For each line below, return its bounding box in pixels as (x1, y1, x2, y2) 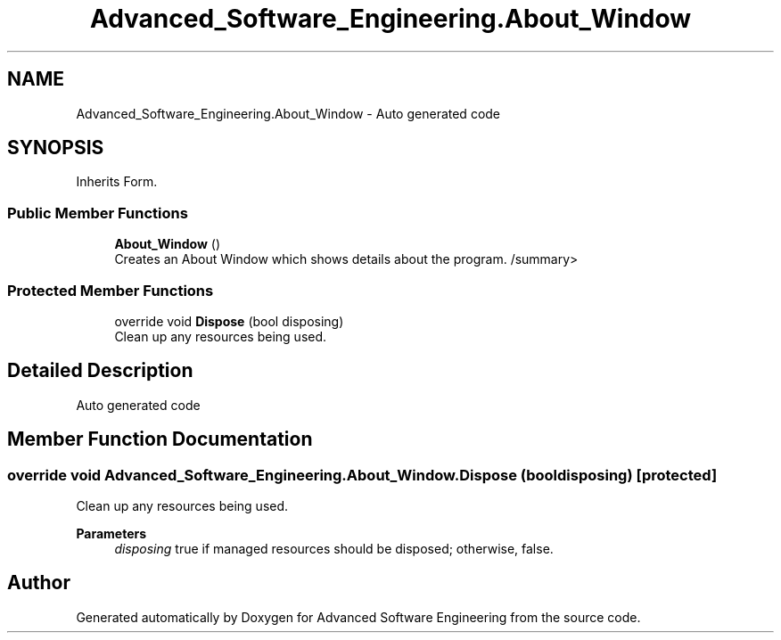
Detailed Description (7, 359, 193, 382)
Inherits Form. (76, 174, 158, 190)
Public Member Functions (7, 203, 188, 222)
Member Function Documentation (7, 428, 313, 451)
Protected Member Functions (7, 281, 214, 299)
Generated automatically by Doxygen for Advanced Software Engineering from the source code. (76, 609, 641, 625)
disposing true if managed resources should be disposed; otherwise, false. (114, 541, 554, 556)
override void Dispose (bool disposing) (114, 313, 344, 329)
